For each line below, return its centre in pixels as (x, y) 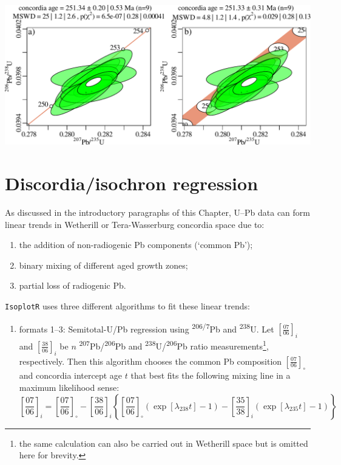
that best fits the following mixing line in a (211, 375)
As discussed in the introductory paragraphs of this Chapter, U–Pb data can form (157, 212)
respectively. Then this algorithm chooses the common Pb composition (150, 361)
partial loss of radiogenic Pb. (73, 285)
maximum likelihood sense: (69, 387)
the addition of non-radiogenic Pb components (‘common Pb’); (136, 245)
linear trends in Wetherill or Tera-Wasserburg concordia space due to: (135, 224)
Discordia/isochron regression (132, 183)
